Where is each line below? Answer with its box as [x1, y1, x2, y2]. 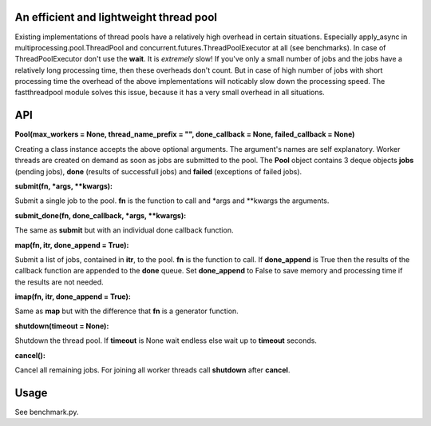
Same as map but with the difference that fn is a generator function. [14, 306, 239, 316]
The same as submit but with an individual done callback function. [14, 225, 234, 235]
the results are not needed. [14, 277, 104, 287]
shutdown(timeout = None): [14, 320, 109, 331]
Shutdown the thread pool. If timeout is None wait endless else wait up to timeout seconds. [14, 336, 317, 345]
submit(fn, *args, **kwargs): [14, 181, 113, 191]
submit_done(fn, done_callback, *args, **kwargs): [14, 210, 187, 220]
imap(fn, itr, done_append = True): [14, 292, 131, 301]
